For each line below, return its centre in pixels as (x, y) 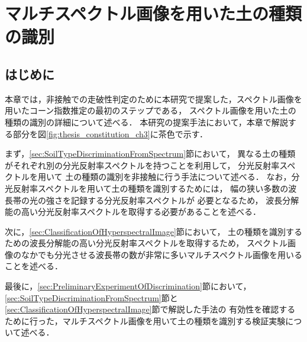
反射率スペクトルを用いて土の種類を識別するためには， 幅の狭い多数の (151, 188)
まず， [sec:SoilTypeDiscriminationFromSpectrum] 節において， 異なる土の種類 (150, 154)
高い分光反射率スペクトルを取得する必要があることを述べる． (141, 212)
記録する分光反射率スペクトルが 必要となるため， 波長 (177, 200)
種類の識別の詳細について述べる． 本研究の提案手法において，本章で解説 (146, 122)
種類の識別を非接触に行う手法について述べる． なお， (187, 177)
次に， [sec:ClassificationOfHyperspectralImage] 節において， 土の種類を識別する (154, 231)
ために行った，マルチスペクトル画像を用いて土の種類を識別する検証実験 (145, 320)
